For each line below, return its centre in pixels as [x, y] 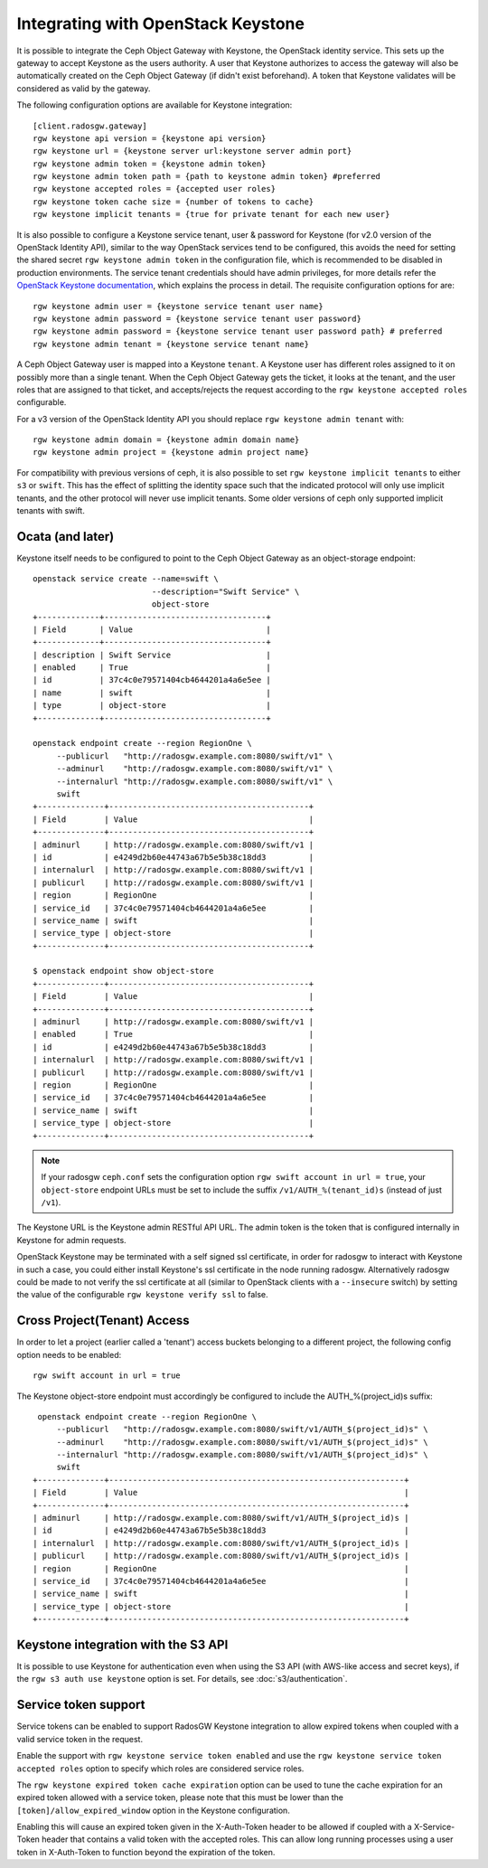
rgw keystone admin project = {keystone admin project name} [171, 453]
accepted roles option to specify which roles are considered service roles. [160, 1769]
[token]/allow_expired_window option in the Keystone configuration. [154, 1810]
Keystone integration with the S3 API [122, 1644]
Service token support [81, 1705]
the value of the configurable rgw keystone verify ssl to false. [142, 1295]
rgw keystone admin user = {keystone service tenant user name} [178, 306]
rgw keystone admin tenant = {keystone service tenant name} [171, 344]
